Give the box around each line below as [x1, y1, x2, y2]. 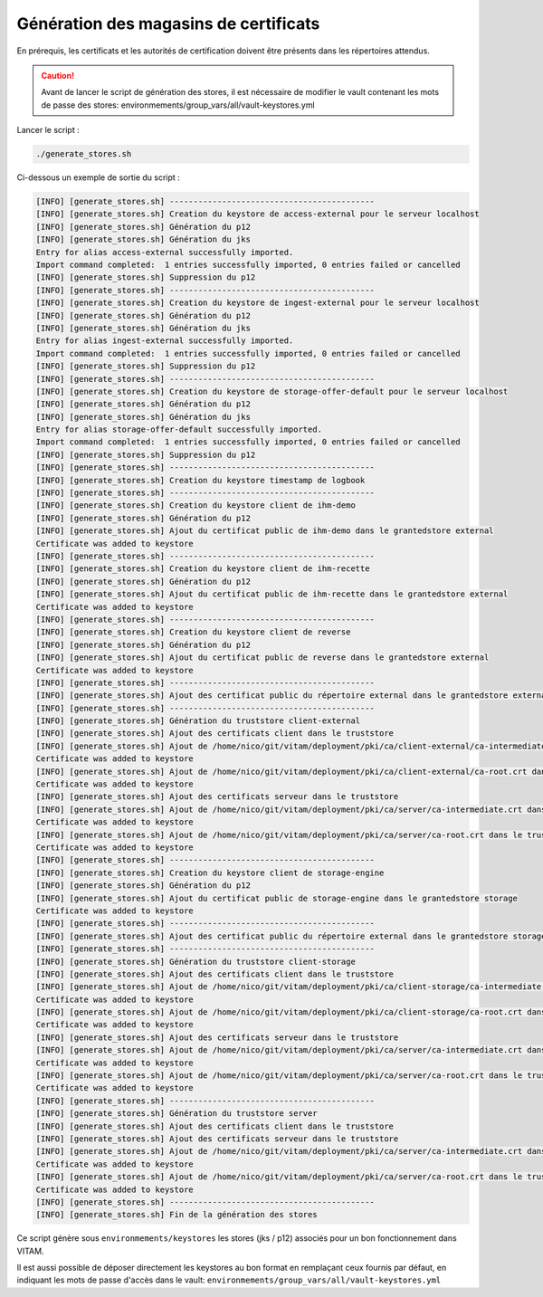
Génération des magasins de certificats [16, 14, 320, 33]
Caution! [41, 70, 75, 81]
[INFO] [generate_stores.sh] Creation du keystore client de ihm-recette [35, 564, 370, 574]
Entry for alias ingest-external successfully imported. [35, 336, 294, 346]
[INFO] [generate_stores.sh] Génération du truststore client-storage [35, 956, 357, 967]
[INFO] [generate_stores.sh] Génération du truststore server [35, 1109, 318, 1119]
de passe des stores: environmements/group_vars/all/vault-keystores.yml [41, 100, 316, 110]
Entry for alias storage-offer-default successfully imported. [35, 424, 323, 434]
